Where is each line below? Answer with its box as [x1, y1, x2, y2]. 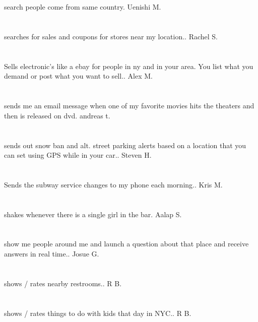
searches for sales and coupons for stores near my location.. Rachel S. [4, 31, 218, 41]
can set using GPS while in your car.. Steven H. [4, 150, 152, 160]
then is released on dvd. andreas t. [4, 110, 110, 120]
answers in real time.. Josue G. [4, 248, 99, 259]
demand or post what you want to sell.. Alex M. [4, 71, 153, 81]
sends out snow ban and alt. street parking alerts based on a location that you [4, 140, 246, 150]
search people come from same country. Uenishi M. [4, 2, 161, 12]
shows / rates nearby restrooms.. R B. [4, 278, 122, 288]
